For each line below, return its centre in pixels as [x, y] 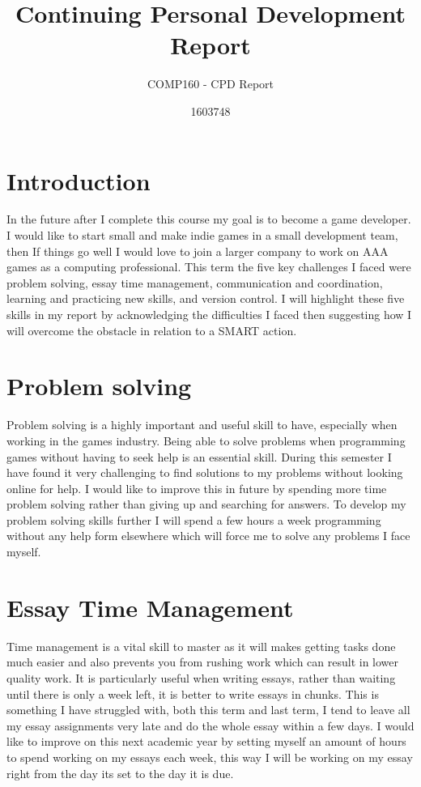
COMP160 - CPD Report [210, 84]
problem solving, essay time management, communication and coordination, [195, 282]
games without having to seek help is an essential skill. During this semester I [199, 456]
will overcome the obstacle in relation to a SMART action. [152, 330]
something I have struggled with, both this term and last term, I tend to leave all [208, 710]
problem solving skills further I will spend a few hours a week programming [194, 519]
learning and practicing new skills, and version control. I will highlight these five [206, 298]
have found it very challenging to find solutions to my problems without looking [205, 472]
